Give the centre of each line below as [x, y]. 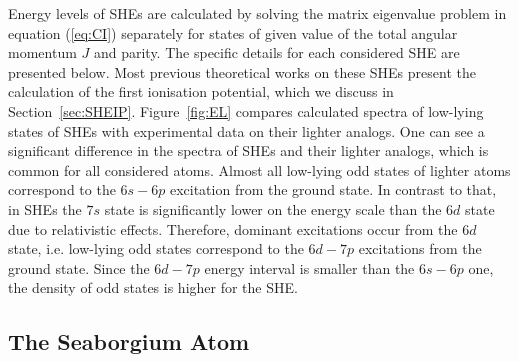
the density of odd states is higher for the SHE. [153, 287]
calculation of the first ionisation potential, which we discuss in [201, 91]
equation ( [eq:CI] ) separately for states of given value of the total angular [233, 32]
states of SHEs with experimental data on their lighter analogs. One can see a [246, 130]
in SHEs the [45, 208]
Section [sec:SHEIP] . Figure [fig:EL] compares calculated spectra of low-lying [246, 110]
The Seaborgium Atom [129, 341]
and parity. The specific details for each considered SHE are [276, 52]
